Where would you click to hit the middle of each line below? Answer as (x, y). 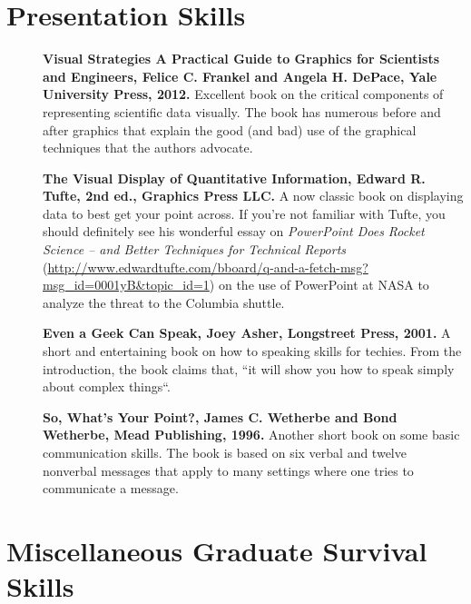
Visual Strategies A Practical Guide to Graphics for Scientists (241, 59)
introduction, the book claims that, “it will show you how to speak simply (249, 368)
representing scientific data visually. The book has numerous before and (242, 111)
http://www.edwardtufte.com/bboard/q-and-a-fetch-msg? (208, 267)
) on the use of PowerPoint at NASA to (319, 285)
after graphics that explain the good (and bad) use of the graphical (230, 129)
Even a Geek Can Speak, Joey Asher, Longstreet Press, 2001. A (247, 333)
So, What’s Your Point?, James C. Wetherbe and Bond (220, 416)
